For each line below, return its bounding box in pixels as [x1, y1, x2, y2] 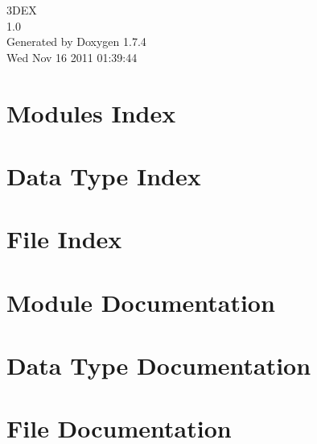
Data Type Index [6, 159, 201, 192]
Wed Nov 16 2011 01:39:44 [6, 48, 138, 65]
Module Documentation [6, 285, 275, 318]
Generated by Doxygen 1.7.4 [6, 33, 146, 50]
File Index [6, 222, 122, 255]
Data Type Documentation [6, 349, 311, 382]
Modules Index [6, 96, 176, 129]
